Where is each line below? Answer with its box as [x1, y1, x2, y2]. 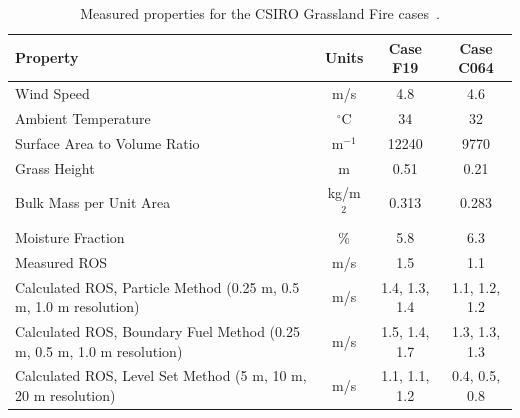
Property [15, 47, 79, 68]
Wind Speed [15, 83, 90, 104]
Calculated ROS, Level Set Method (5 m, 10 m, [15, 365, 307, 386]
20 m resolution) [15, 385, 116, 405]
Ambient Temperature [15, 107, 151, 128]
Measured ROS [15, 251, 108, 272]
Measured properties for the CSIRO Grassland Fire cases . [80, 3, 440, 23]
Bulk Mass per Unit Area [15, 192, 171, 213]
